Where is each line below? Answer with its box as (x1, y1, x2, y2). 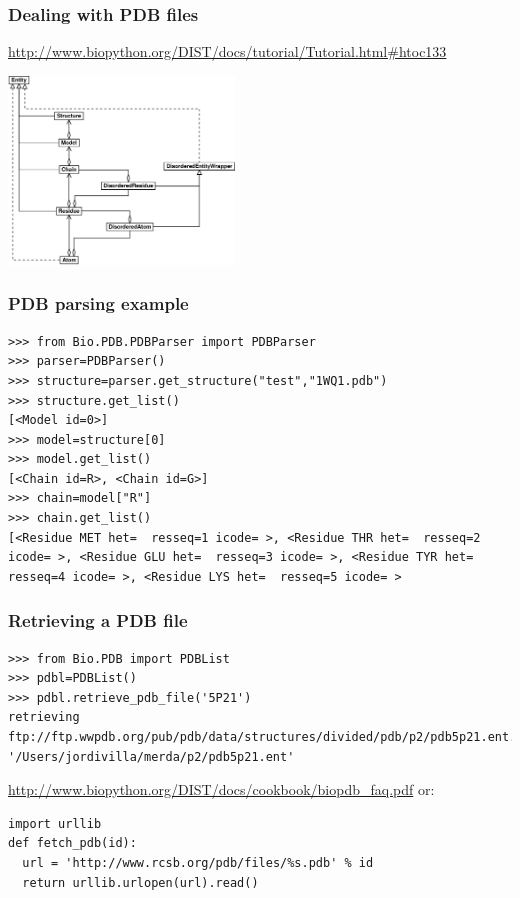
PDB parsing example (8, 291, 189, 316)
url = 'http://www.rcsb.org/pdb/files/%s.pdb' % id (22, 856, 374, 871)
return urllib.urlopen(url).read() (22, 875, 259, 890)
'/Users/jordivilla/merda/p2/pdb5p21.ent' (8, 749, 295, 764)
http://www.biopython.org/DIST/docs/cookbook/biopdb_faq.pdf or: (8, 779, 435, 800)
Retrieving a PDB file (8, 608, 188, 633)
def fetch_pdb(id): (8, 836, 137, 851)
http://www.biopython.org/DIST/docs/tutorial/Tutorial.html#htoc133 (8, 41, 447, 62)
